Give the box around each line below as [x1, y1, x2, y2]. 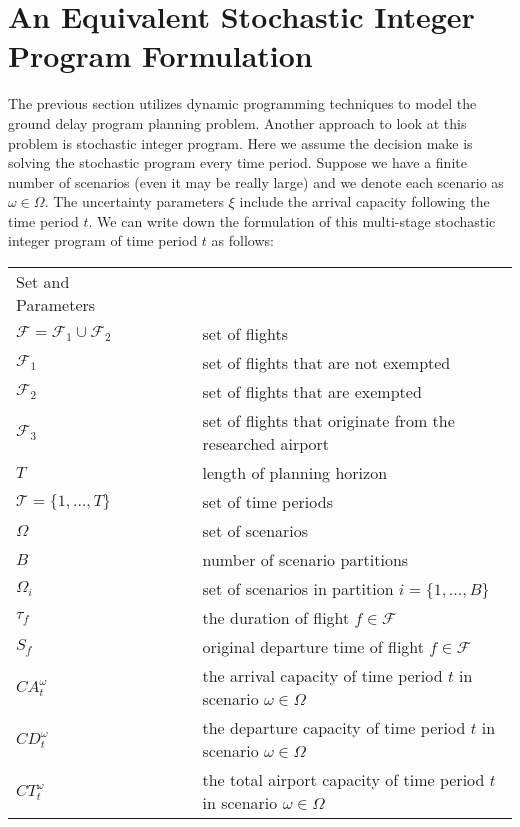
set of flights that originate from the [202, 409, 455, 433]
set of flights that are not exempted [202, 351, 451, 375]
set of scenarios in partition [202, 577, 394, 601]
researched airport [202, 432, 329, 456]
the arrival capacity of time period [202, 664, 443, 688]
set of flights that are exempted [202, 380, 422, 404]
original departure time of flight [202, 635, 425, 659]
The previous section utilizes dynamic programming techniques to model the [8, 93, 477, 114]
